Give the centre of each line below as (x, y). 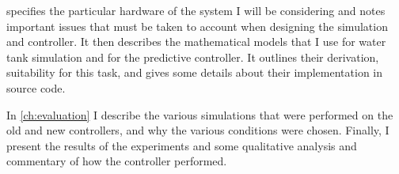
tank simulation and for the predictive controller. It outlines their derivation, (193, 57)
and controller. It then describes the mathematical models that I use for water (196, 42)
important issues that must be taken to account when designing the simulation (197, 26)
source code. (36, 87)
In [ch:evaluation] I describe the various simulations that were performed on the (200, 114)
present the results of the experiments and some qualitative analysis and (182, 145)
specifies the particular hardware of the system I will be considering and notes (196, 10)
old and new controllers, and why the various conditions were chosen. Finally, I (198, 130)
